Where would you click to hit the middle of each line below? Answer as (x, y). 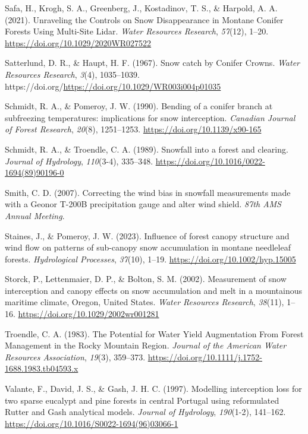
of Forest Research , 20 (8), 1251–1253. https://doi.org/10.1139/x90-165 (133, 129)
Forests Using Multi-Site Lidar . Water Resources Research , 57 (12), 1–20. (137, 31)
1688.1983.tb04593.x (42, 368)
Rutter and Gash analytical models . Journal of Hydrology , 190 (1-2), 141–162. (145, 412)
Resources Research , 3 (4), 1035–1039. (72, 74)
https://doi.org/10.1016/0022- (210, 161)
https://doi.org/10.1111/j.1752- (205, 357)
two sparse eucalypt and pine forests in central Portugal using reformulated (142, 400)
